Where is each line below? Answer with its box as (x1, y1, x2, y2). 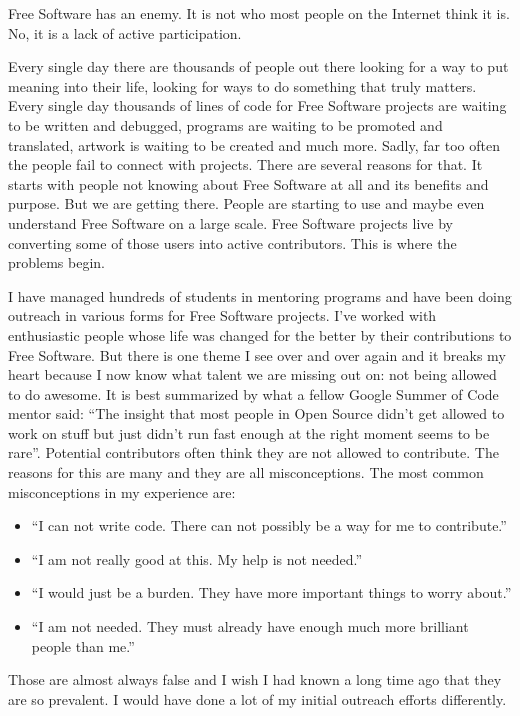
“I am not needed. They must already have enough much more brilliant (31, 616, 469, 637)
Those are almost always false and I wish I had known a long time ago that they (8, 669, 502, 690)
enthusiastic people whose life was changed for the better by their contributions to (8, 324, 512, 345)
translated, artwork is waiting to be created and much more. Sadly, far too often (8, 134, 500, 155)
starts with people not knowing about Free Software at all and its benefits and (8, 173, 489, 194)
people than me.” (31, 635, 135, 656)
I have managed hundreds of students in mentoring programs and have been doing (8, 285, 512, 306)
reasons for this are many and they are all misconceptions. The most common (8, 462, 484, 483)
